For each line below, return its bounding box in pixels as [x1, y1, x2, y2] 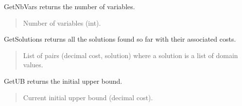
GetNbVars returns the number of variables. [4, 1, 135, 11]
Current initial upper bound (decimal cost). [23, 92, 153, 102]
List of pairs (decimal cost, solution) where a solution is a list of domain [23, 50, 238, 60]
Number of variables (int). [23, 17, 101, 28]
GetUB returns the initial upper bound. [4, 76, 122, 86]
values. [23, 60, 43, 70]
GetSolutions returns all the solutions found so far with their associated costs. [4, 34, 236, 44]
